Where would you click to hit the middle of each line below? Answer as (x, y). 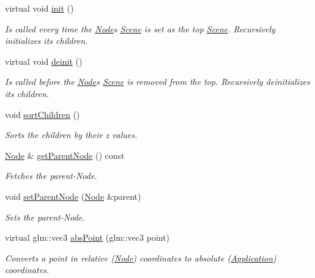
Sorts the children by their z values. (71, 135)
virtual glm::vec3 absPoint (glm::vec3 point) (87, 237)
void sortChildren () (43, 114)
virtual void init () (39, 8)
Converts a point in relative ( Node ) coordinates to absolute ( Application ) (141, 258)
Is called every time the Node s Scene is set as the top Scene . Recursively (140, 28)
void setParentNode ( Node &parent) (73, 196)
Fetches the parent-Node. (51, 176)
